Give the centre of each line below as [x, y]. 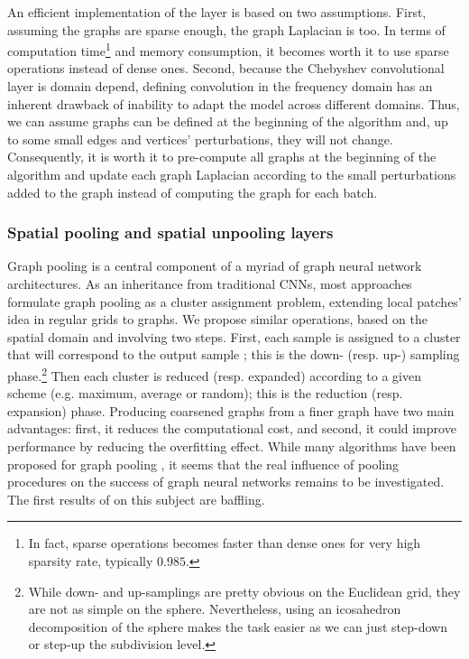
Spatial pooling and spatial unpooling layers [170, 232]
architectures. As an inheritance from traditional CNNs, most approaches [210, 283]
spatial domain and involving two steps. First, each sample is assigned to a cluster [234, 336]
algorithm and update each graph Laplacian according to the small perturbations [232, 174]
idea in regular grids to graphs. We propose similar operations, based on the [217, 319]
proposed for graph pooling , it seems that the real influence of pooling [203, 464]
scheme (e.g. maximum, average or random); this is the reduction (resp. [205, 393]
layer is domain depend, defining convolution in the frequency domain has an [220, 86]
